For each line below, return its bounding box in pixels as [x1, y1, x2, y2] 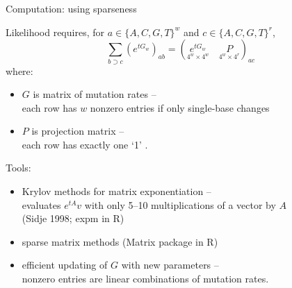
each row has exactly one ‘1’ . [22, 137, 148, 151]
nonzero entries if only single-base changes [90, 100, 270, 115]
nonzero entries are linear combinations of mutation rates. [22, 271, 269, 286]
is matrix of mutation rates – [33, 87, 156, 101]
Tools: [6, 160, 31, 175]
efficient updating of [22, 257, 108, 272]
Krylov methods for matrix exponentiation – [22, 184, 211, 198]
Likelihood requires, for [6, 24, 104, 39]
